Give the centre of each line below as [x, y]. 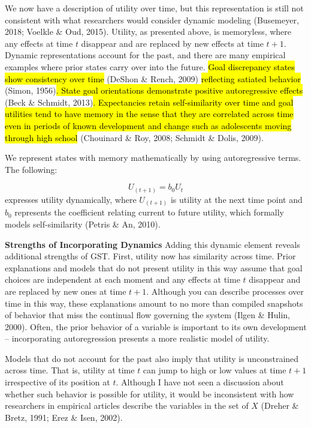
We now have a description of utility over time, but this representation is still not [154, 8]
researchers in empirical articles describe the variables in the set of [127, 405]
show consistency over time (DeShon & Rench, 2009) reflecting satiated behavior [153, 78]
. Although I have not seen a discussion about [200, 382]
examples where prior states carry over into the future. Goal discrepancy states [150, 66]
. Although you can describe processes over [225, 291]
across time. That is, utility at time [70, 370]
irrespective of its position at [58, 382]
